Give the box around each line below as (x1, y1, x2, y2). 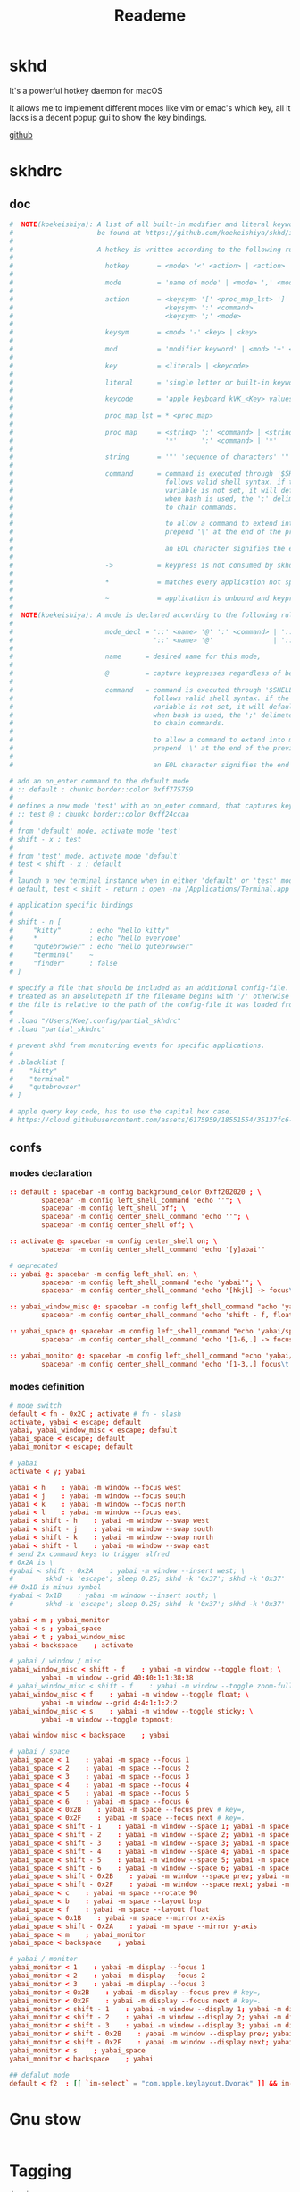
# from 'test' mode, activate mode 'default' (9, 851, 181, 860)
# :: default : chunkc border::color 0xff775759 (9, 784, 194, 794)
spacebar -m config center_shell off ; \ (41, 1221, 194, 1230)
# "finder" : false (9, 959, 118, 969)
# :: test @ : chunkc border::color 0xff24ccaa (9, 810, 190, 819)
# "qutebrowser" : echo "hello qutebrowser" (9, 943, 194, 952)
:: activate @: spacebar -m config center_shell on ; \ (9, 1237, 218, 1246)
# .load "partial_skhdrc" (9, 1025, 105, 1034)
